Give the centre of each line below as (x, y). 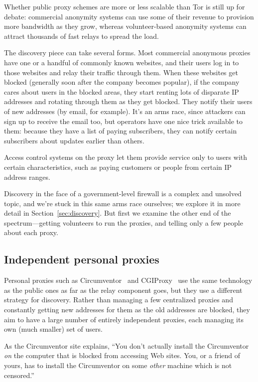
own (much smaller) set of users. (53, 329)
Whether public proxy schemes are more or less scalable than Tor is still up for (125, 6)
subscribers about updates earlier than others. (74, 140)
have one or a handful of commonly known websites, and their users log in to (122, 62)
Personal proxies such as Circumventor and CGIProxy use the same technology (128, 280)
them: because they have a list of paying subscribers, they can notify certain (121, 131)
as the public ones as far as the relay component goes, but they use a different (123, 290)
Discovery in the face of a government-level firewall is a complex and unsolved (123, 193)
